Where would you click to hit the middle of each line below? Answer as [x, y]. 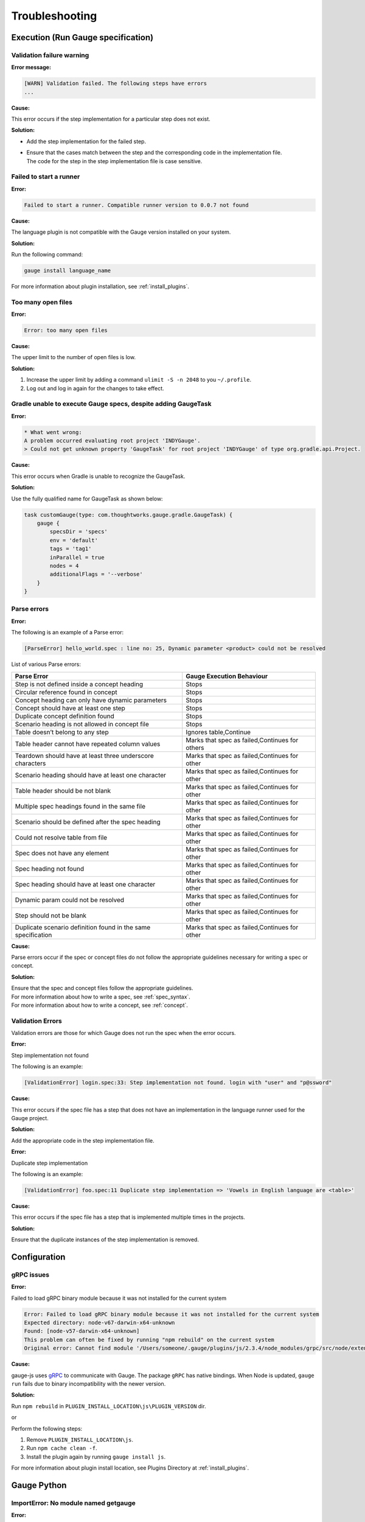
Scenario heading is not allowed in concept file [82, 724]
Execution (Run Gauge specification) [82, 37]
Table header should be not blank [63, 790]
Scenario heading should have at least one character [91, 775]
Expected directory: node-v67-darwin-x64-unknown [99, 1323]
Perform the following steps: [47, 1428]
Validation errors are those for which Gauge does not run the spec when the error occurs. [124, 1033]
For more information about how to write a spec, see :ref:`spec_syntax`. [101, 997]
